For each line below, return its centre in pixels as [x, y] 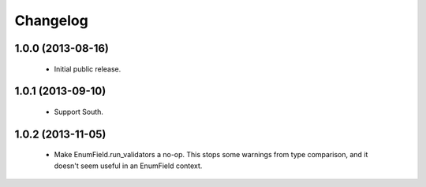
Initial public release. [88, 69]
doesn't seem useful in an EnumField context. [128, 166]
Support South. [79, 112]
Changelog [51, 20]
